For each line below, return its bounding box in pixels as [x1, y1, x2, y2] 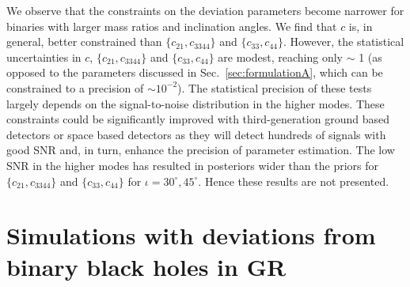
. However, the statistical [283, 33, 404, 50]
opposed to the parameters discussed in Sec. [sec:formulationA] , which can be [6, 64, 383, 81]
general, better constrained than [6, 33, 162, 50]
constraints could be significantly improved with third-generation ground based [6, 111, 389, 127]
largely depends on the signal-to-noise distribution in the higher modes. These [6, 95, 385, 111]
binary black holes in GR [6, 250, 287, 282]
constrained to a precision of [6, 79, 144, 96]
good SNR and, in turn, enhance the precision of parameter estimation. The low [6, 142, 395, 158]
